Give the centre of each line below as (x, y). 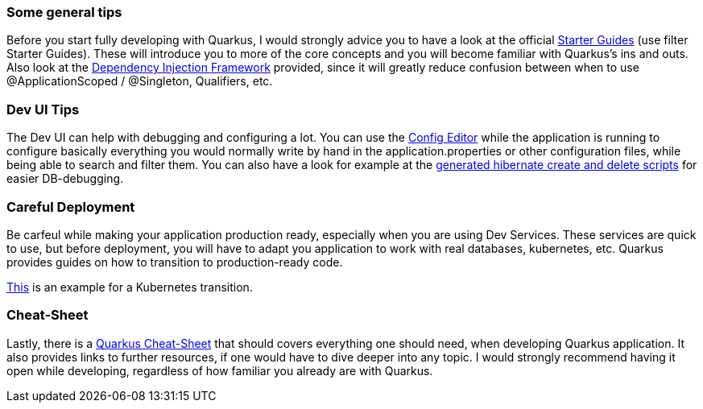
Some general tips (64, 12)
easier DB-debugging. (65, 179)
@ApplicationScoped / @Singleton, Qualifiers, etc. (140, 81)
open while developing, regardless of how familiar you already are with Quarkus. (220, 370)
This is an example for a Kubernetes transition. (130, 287)
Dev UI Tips (43, 109)
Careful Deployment (71, 207)
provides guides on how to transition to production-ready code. (175, 262)
